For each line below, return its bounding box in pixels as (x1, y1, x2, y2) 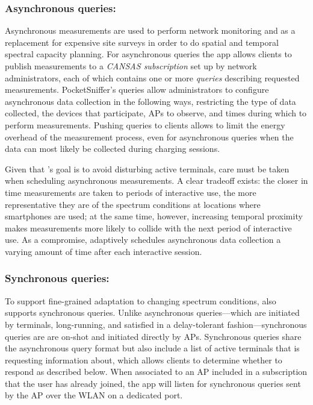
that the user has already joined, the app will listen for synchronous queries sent (5, 377, 301, 389)
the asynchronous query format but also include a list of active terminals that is (5, 342, 300, 354)
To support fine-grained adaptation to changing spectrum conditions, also (5, 294, 276, 307)
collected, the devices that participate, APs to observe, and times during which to (5, 107, 307, 119)
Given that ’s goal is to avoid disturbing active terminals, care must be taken (5, 162, 290, 175)
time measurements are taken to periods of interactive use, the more (5, 186, 256, 198)
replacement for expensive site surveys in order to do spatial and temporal (5, 36, 279, 48)
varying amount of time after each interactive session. (5, 245, 202, 257)
